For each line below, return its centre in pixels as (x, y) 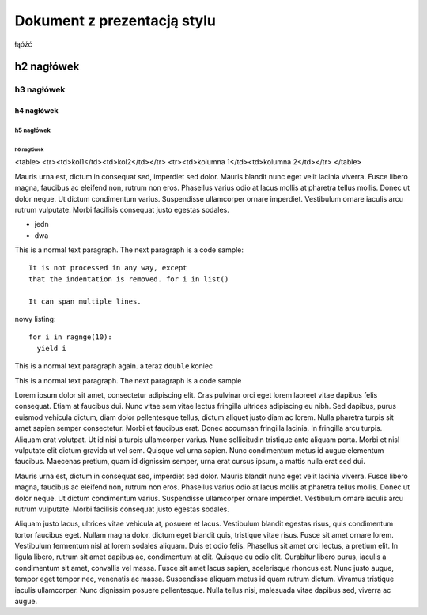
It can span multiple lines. (85, 301)
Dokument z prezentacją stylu (115, 21)
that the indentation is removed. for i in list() (129, 279)
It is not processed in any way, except (108, 268)
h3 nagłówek (40, 89)
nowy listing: (35, 319)
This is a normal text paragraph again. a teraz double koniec (114, 366)
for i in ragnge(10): (70, 337)
